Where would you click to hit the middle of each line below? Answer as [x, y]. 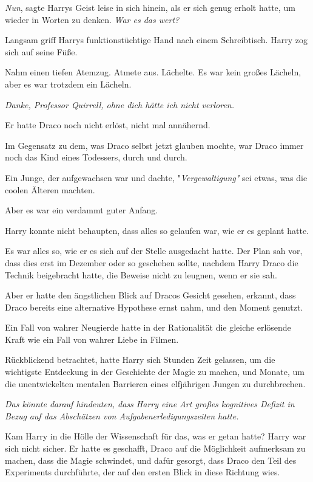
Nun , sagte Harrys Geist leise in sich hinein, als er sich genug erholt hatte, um [150, 7]
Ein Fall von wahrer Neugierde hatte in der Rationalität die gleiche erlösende [148, 327]
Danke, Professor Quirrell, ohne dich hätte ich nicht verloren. [119, 104]
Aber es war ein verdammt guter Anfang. [82, 210]
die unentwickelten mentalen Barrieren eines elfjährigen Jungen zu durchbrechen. [155, 383]
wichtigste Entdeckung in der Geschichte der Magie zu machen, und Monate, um [155, 372]
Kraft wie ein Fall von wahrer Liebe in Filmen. [92, 339]
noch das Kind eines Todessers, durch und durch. [96, 157]
